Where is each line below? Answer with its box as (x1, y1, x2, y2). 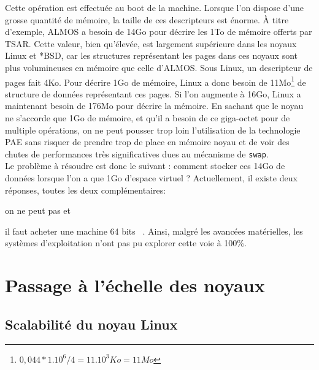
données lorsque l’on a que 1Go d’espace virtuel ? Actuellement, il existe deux (5, 172, 298, 184)
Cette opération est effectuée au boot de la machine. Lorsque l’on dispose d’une (5, 1, 304, 13)
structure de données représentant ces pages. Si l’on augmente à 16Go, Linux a (5, 87, 301, 100)
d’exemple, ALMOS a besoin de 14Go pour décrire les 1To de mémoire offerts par (5, 25, 312, 38)
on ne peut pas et (5, 204, 71, 217)
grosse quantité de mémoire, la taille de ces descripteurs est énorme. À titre (5, 13, 289, 26)
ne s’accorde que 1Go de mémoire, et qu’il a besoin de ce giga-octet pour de (5, 111, 290, 124)
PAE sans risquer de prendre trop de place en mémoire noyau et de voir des (5, 135, 290, 148)
